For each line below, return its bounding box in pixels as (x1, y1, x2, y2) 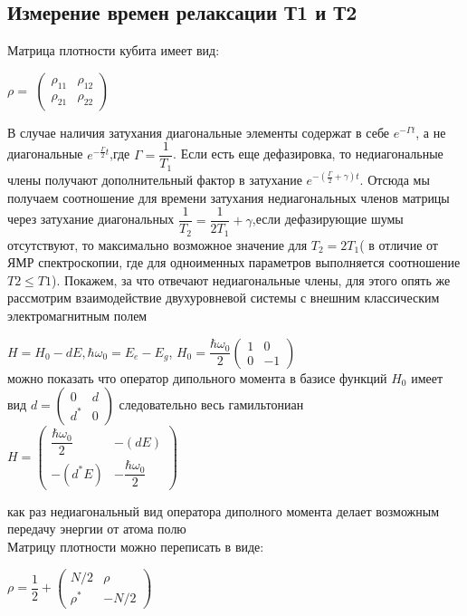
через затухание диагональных (7, 209, 175, 228)
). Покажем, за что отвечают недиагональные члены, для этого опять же (52, 270, 451, 289)
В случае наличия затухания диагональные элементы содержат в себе (7, 122, 390, 141)
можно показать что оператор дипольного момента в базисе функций (7, 368, 387, 387)
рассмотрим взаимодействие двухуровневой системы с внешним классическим (7, 288, 440, 307)
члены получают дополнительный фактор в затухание (7, 169, 302, 188)
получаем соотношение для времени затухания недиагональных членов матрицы (7, 188, 450, 207)
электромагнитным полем (7, 305, 148, 324)
